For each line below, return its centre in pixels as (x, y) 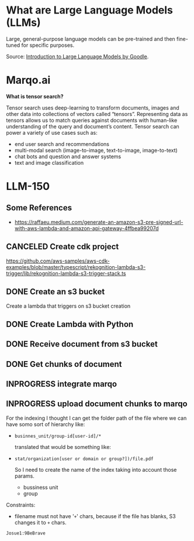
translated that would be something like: (63, 447)
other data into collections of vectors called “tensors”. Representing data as (97, 114)
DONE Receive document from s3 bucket (82, 344)
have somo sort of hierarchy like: (46, 424)
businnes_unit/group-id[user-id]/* (58, 436)
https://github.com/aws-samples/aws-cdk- (58, 261)
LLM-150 (28, 187)
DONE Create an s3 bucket (56, 292)
